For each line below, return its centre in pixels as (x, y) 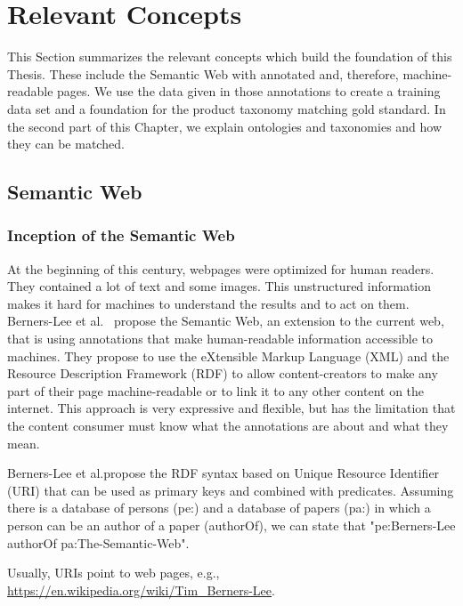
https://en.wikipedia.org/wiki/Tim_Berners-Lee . (141, 590)
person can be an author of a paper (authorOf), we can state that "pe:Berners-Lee (231, 525)
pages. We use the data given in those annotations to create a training (249, 91)
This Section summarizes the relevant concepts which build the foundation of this (230, 57)
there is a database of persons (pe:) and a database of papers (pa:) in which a (219, 508)
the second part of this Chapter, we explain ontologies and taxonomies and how (225, 126)
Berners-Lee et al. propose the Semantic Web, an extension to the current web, (226, 321)
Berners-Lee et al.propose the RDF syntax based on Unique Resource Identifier (223, 473)
